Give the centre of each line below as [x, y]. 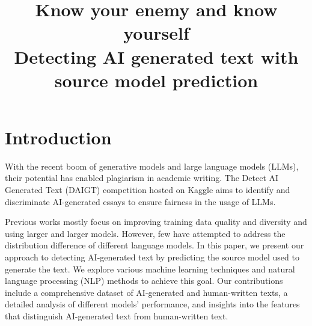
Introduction [58, 137]
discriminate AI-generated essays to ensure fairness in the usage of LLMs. [140, 201]
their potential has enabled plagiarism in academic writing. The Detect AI [142, 178]
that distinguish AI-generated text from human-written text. [117, 316]
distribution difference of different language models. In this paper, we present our [154, 245]
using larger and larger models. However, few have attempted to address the [145, 233]
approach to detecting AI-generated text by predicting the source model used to [152, 257]
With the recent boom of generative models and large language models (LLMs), [152, 166]
